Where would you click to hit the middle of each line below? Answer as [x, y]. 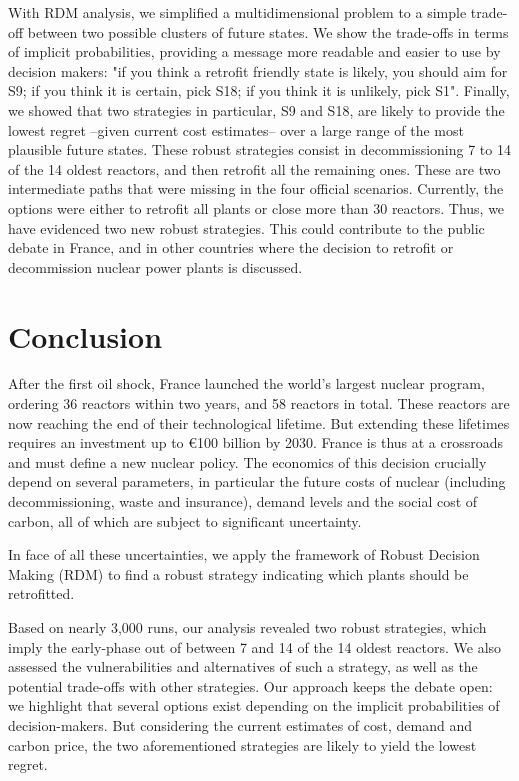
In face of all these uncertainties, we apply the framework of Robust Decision [244, 554]
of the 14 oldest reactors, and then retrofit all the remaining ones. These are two [254, 168]
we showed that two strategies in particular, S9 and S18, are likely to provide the [256, 109]
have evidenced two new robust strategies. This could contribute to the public [246, 227]
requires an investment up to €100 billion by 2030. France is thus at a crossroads [256, 442]
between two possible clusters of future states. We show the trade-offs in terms [268, 31]
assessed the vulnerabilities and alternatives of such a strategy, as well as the [243, 666]
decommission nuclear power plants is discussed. [155, 266]
